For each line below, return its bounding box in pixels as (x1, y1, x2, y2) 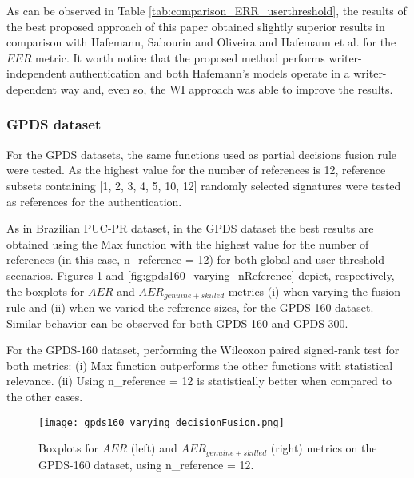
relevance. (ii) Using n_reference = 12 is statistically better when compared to (6, 372, 392, 389)
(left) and (130, 440, 177, 456)
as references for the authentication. (6, 193, 182, 209)
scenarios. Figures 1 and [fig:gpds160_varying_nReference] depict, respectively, (6, 266, 395, 283)
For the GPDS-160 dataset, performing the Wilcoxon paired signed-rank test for (6, 341, 400, 358)
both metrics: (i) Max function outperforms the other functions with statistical (6, 357, 393, 373)
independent (6, 65, 66, 82)
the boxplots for (6, 282, 85, 299)
